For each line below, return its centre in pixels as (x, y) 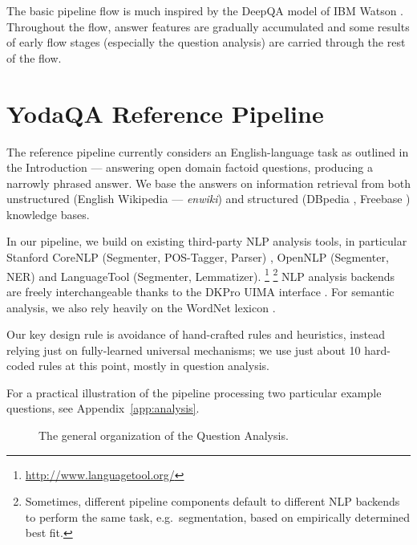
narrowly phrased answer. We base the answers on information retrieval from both (208, 183)
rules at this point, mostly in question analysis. (154, 366)
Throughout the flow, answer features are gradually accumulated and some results (208, 26)
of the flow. (34, 57)
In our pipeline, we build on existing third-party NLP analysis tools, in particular (207, 241)
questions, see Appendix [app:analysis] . (103, 408)
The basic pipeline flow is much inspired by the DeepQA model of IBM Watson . (205, 10)
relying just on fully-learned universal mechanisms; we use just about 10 (184, 350)
